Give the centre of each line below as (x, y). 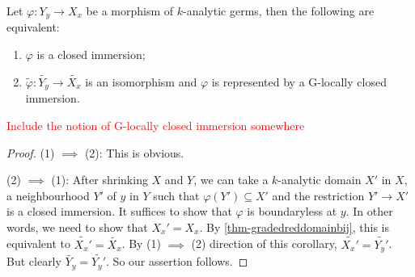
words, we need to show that (77, 227)
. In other (369, 211)
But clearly (34, 261)
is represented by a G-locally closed (299, 81)
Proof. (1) (31, 152)
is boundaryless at (292, 211)
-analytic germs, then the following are (279, 10)
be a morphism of (130, 10)
